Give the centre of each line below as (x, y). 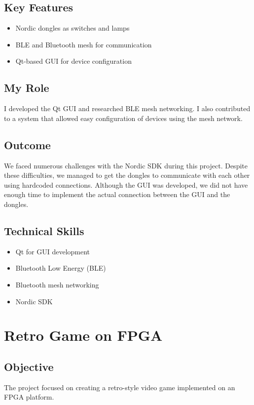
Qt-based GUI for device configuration (73, 61)
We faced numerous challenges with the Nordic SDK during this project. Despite (126, 165)
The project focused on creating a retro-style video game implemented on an (120, 387)
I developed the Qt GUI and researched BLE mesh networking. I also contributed (127, 108)
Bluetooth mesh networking (57, 284)
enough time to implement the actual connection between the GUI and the (117, 194)
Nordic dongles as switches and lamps (73, 28)
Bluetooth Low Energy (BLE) (61, 268)
